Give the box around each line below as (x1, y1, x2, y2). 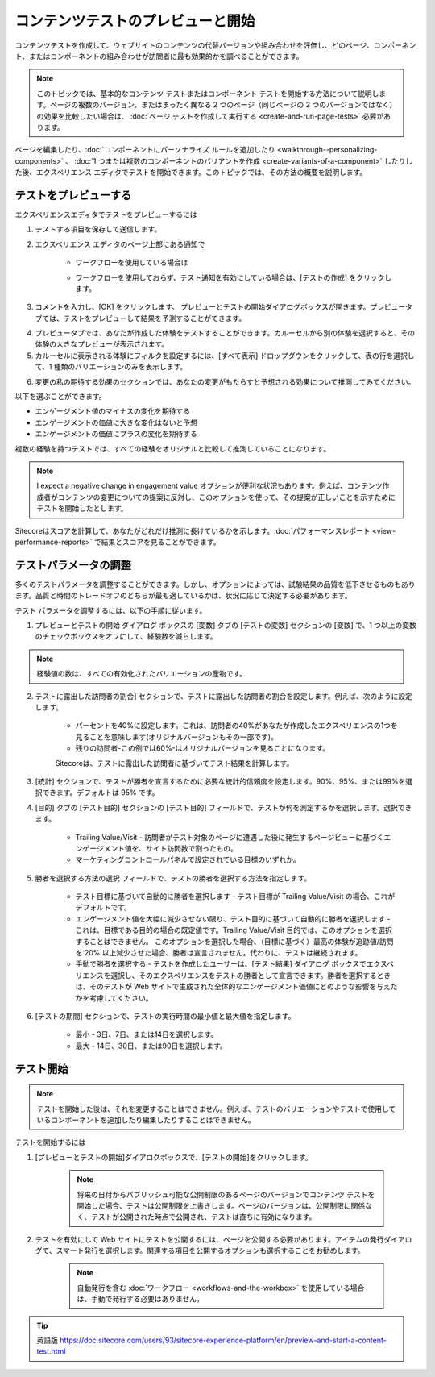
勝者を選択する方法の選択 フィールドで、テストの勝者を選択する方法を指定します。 (35, 873, 312, 883)
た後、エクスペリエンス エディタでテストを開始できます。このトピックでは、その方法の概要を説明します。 (14, 168, 367, 177)
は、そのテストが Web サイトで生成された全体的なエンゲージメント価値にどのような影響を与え (75, 982, 391, 992)
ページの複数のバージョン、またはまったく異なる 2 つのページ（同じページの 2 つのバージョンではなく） (49, 100, 394, 110)
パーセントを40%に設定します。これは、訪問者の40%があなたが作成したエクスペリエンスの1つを (75, 721, 398, 730)
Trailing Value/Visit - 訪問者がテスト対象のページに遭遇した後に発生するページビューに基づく (75, 832, 384, 842)
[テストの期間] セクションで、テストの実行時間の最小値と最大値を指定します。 (35, 1011, 296, 1021)
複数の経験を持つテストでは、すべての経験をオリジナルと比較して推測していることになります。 (14, 443, 331, 453)
